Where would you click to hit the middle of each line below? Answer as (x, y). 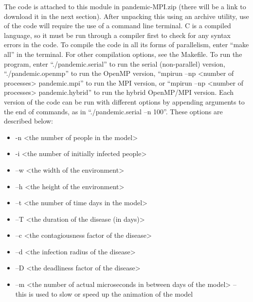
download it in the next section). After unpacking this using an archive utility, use (126, 16)
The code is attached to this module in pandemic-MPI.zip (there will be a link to (125, 6)
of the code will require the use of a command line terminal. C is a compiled (117, 26)
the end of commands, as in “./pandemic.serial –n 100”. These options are (113, 111)
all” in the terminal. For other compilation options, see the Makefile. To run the (123, 54)
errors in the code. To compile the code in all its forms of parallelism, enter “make (126, 44)
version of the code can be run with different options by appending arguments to (124, 101)
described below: (28, 121)
